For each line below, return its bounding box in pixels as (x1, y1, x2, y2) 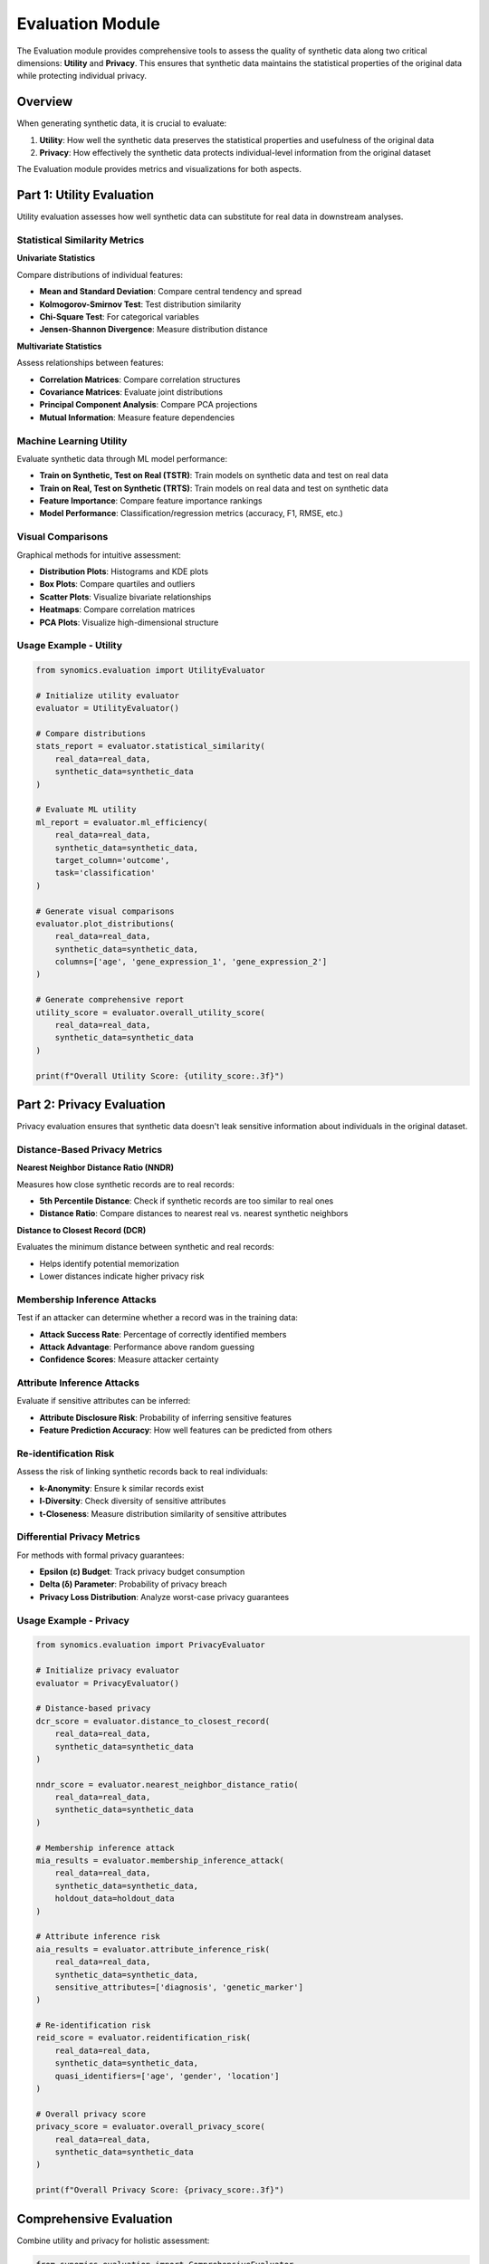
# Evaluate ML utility (35, 804, 137, 815)
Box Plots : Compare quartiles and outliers (39, 579, 196, 590)
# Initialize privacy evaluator (35, 1665, 180, 1675)
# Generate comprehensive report (35, 994, 185, 1005)
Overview (16, 94, 73, 110)
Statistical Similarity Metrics (16, 234, 145, 246)
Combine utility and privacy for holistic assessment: (16, 2235, 210, 2246)
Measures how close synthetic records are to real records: (16, 1178, 235, 1190)
